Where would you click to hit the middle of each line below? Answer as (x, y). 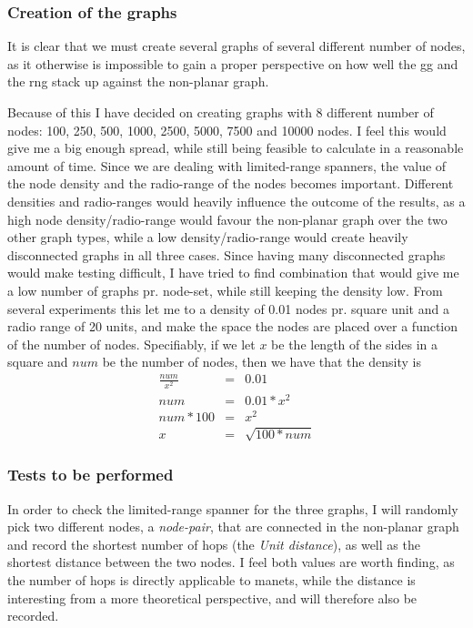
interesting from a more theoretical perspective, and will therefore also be (212, 598)
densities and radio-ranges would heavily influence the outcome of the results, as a (236, 201)
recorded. (33, 616)
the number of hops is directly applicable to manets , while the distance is (211, 579)
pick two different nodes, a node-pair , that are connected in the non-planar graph (233, 527)
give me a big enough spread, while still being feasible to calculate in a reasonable (236, 148)
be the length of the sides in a (355, 344)
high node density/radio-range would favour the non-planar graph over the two (227, 219)
